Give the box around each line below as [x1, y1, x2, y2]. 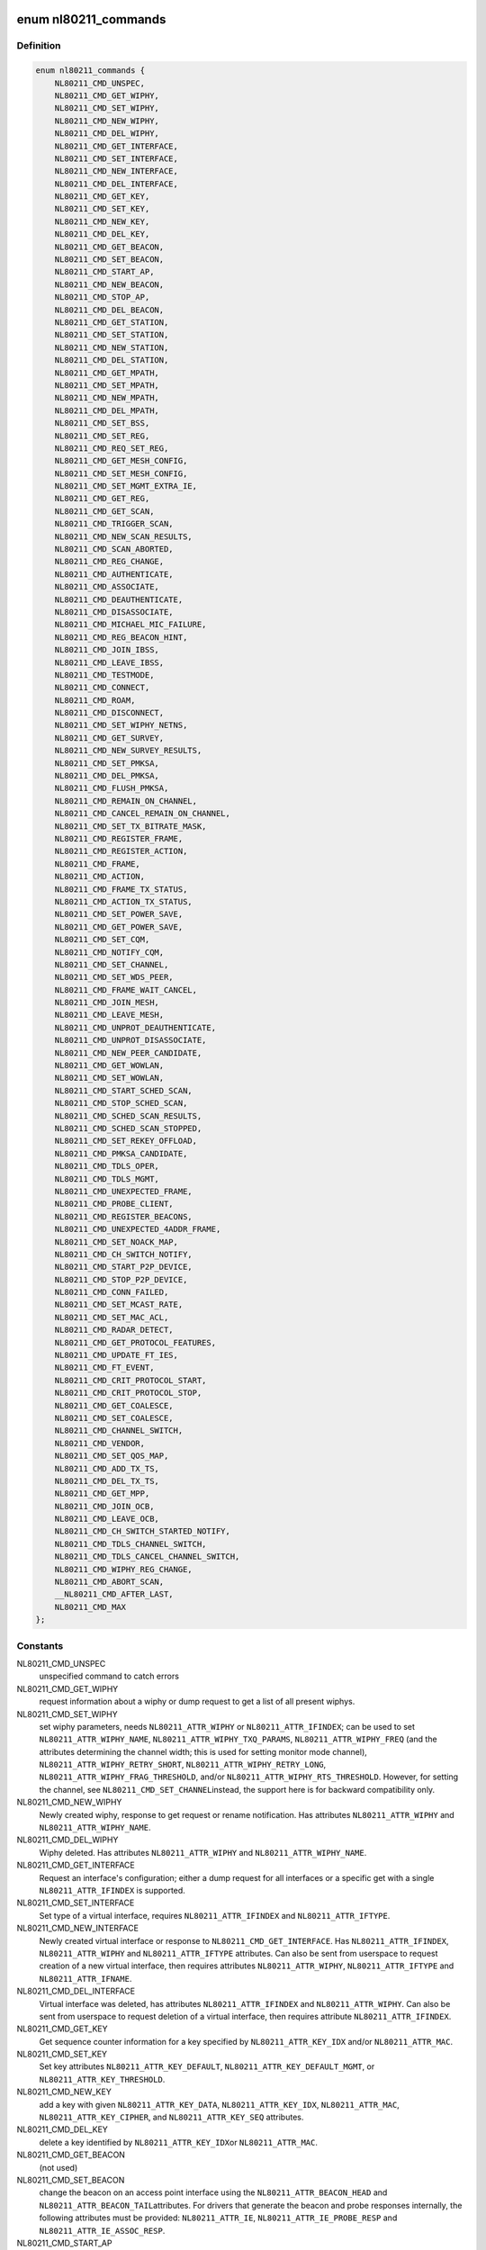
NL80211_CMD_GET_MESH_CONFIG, [54, 455, 188, 466]
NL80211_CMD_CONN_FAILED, [54, 1287, 169, 1298]
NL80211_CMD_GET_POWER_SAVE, [54, 922, 184, 931]
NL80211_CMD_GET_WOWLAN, [54, 1060, 165, 1071]
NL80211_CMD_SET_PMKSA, [54, 758, 159, 769]
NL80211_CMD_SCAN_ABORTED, [54, 544, 175, 554]
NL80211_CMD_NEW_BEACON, [54, 279, 165, 290]
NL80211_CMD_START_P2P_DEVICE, [54, 1262, 193, 1273]
